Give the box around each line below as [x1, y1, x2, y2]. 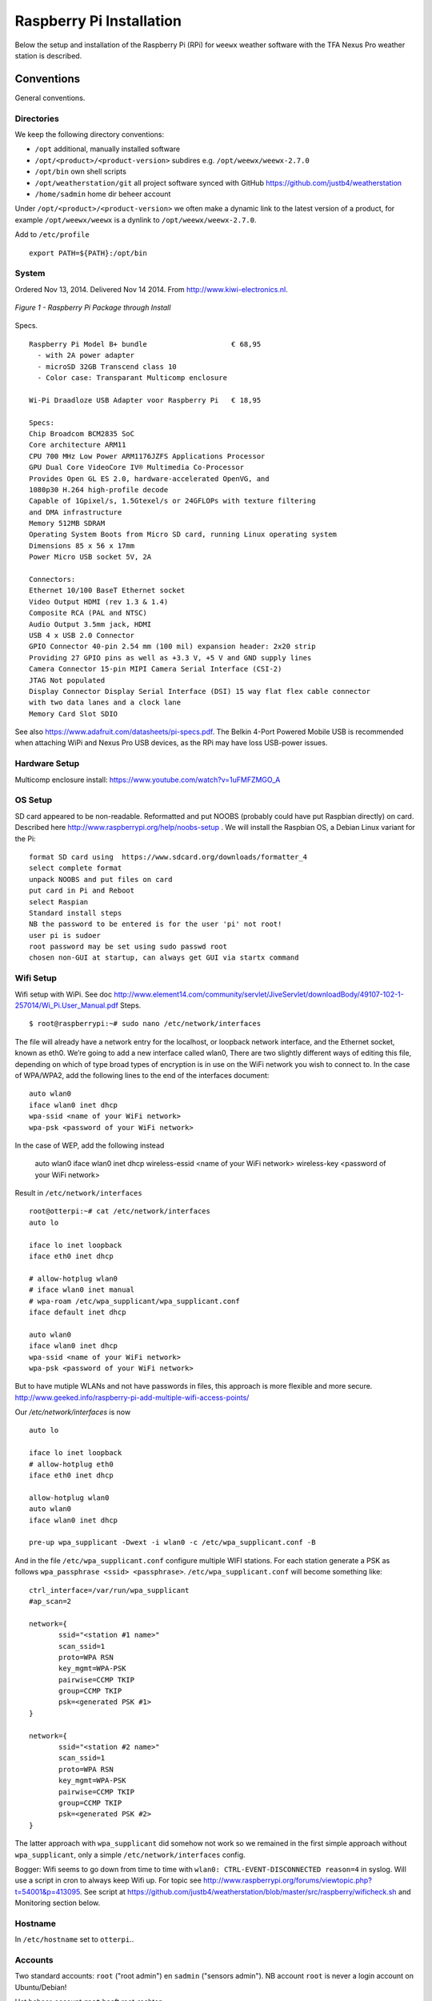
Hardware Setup [14, 758, 80, 769]
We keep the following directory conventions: [14, 129, 164, 139]
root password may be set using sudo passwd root [29, 942, 228, 952]
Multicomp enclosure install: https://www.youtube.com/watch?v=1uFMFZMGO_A [14, 775, 281, 784]
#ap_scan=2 [29, 1597, 72, 1606]
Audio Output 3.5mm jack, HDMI [29, 620, 152, 628]
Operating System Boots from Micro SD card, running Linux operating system [29, 530, 338, 539]
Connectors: [29, 575, 76, 584]
